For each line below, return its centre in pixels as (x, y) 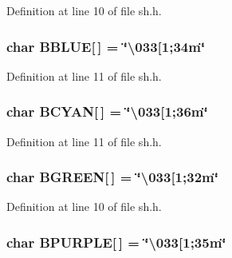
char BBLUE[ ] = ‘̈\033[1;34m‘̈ (106, 46)
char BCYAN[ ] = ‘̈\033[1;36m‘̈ (107, 111)
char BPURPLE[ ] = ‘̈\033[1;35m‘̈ (116, 242)
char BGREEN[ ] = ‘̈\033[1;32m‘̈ (112, 177)
